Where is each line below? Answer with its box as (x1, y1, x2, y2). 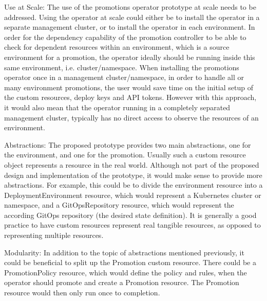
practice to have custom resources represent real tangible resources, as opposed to (4, 219, 261, 230)
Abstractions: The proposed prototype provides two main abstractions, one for (4, 139, 251, 150)
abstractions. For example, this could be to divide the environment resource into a (4, 179, 263, 190)
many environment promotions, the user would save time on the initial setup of (4, 82, 253, 92)
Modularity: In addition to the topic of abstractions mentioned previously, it (4, 247, 244, 257)
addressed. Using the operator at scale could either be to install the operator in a (4, 11, 260, 22)
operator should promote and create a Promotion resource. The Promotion (4, 277, 239, 288)
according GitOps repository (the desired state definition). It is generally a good (4, 209, 257, 220)
